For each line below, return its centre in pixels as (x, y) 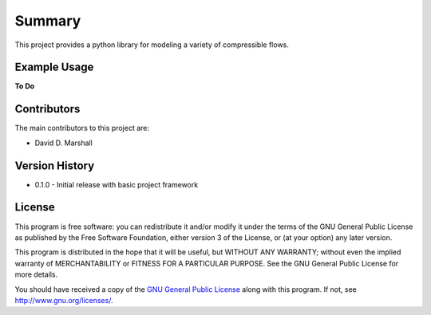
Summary (48, 21)
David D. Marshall (64, 143)
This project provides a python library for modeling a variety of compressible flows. (152, 45)
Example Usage (54, 67)
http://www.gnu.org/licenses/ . (64, 300)
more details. (36, 274)
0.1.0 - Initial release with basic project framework (117, 184)
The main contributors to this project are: (82, 128)
